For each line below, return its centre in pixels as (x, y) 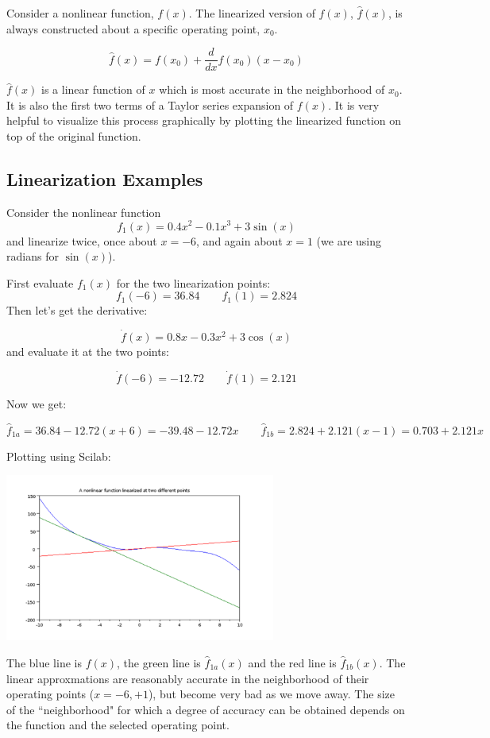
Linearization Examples (105, 179)
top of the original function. (74, 136)
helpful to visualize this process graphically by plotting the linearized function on (204, 120)
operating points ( (50, 694)
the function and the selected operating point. (118, 725)
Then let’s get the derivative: (77, 310)
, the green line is (158, 662)
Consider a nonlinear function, (80, 13)
